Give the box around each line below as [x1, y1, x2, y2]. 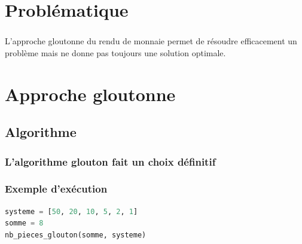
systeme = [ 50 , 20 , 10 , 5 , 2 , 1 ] [5, 207, 138, 216]
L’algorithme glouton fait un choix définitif [5, 154, 216, 169]
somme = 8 [5, 219, 44, 228]
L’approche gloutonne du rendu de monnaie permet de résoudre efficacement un [5, 35, 297, 47]
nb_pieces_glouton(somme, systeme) [5, 230, 147, 239]
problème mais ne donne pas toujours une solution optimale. [5, 46, 226, 59]
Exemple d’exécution [5, 181, 108, 196]
